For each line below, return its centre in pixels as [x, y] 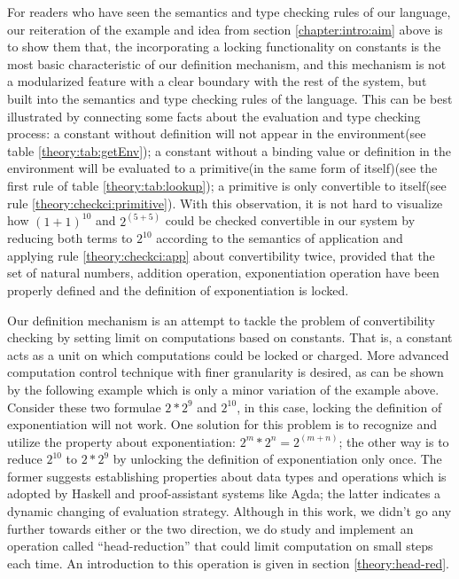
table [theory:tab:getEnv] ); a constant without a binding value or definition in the [229, 150]
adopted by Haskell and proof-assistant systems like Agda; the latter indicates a [224, 493]
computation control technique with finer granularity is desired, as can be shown [226, 372]
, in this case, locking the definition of [339, 407]
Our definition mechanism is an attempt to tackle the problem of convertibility [221, 320]
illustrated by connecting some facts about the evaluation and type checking [214, 116]
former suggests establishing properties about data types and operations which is [227, 476]
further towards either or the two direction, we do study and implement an [210, 528]
